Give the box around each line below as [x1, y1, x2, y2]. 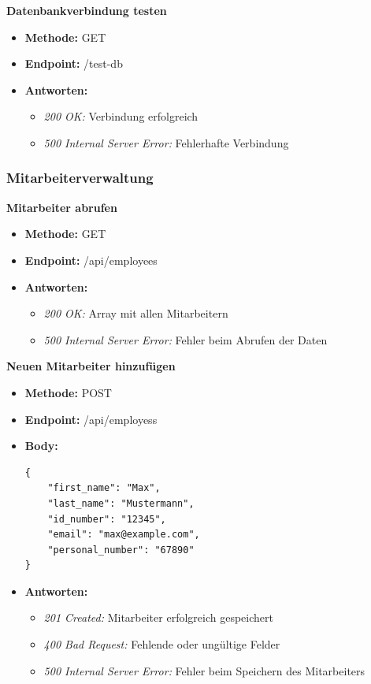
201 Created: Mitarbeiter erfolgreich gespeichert [43, 609, 273, 626]
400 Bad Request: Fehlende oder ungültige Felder [43, 636, 280, 652]
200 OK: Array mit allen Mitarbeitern [43, 305, 228, 322]
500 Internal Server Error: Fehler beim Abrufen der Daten [43, 331, 328, 348]
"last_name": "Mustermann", [47, 497, 195, 509]
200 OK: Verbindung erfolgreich [43, 108, 198, 125]
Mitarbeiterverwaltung [6, 168, 154, 188]
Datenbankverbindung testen [6, 2, 167, 18]
